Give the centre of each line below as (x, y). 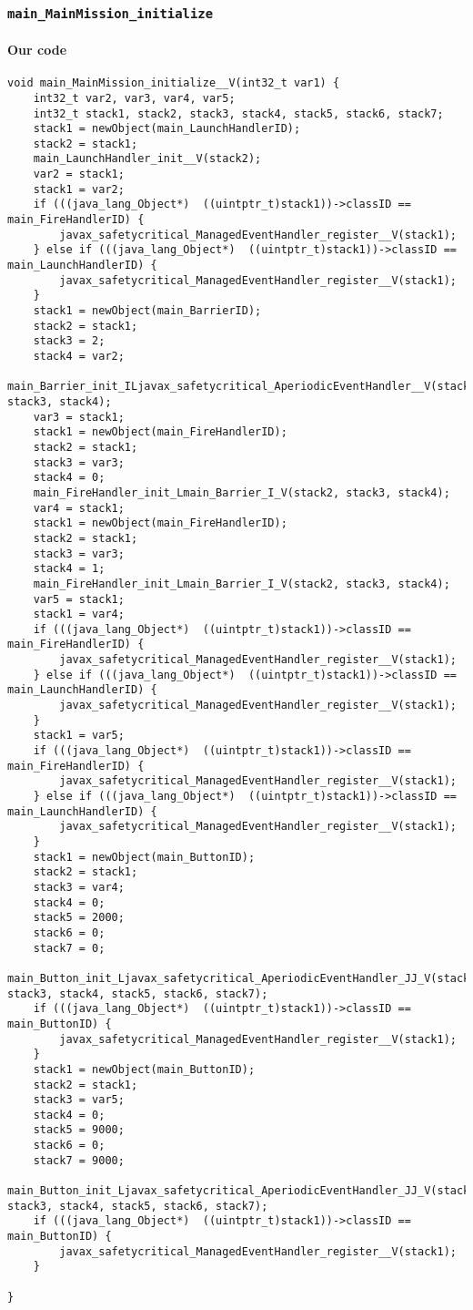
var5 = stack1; (79, 599)
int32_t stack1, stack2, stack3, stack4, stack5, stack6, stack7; (238, 113)
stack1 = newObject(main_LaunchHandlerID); (167, 129)
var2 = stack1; (79, 174)
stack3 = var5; (79, 1100)
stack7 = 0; (69, 948)
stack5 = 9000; (79, 1130)
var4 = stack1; (79, 508)
